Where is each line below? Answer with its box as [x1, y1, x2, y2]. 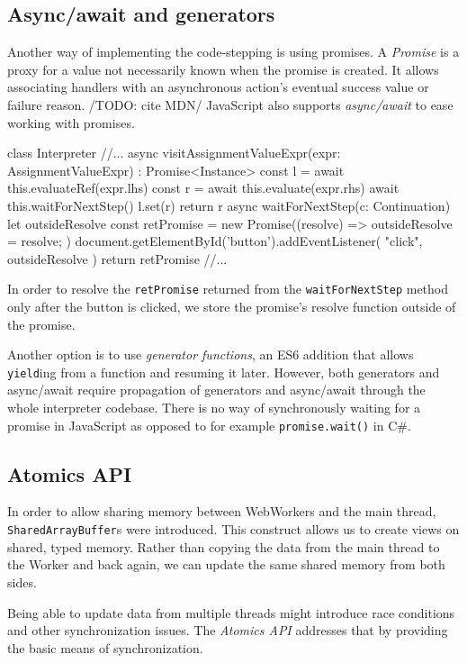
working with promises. [7, 113, 135, 132]
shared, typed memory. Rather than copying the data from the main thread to [7, 537, 440, 556]
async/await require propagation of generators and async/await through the [7, 380, 426, 399]
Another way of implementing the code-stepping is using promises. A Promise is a [7, 42, 460, 61]
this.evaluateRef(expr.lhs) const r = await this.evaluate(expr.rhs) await [7, 178, 400, 197]
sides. [7, 572, 37, 591]
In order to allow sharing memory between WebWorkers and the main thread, [7, 502, 436, 521]
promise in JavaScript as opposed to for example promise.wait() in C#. [7, 415, 411, 434]
